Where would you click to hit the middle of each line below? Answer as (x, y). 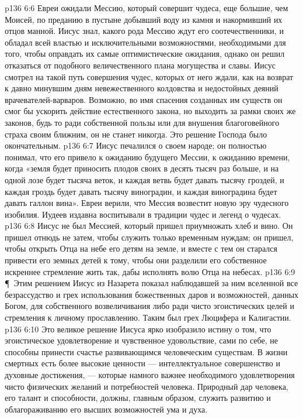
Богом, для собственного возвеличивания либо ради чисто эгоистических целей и (149, 306)
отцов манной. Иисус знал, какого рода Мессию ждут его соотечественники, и (144, 31)
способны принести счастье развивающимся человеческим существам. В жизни (146, 351)
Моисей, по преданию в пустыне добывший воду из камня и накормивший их (144, 19)
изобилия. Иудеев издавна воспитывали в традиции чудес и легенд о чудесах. (143, 214)
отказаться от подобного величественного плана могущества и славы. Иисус (140, 65)
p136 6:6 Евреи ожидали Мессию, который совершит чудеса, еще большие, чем (147, 8)
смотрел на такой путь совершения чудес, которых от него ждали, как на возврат (149, 76)
